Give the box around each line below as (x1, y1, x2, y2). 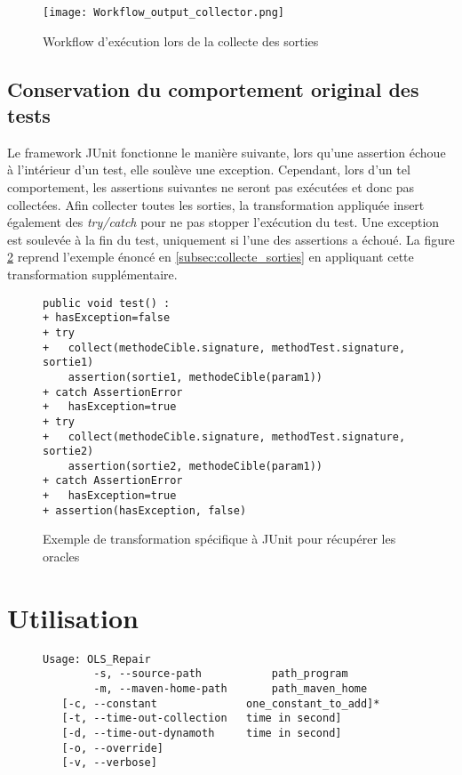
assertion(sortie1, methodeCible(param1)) (68, 370, 323, 383)
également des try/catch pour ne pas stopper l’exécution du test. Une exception (7, 213, 440, 231)
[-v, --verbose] (61, 756, 157, 770)
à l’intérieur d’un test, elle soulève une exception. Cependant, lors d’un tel (7, 160, 410, 179)
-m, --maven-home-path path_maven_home (93, 682, 368, 696)
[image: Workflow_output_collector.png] (43, 6, 285, 19)
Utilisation (7, 599, 139, 635)
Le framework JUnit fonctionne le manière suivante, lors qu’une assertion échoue (7, 142, 446, 161)
